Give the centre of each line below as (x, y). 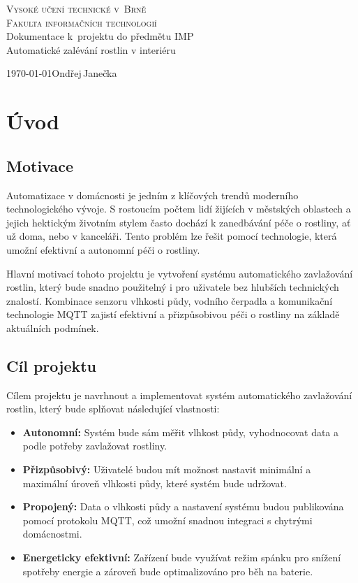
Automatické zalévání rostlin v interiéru (91, 49)
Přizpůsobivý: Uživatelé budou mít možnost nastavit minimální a (167, 469)
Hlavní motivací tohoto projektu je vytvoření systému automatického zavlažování (180, 273)
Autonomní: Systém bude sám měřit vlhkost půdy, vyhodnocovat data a (181, 432)
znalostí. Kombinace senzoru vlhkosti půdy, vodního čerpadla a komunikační (170, 300)
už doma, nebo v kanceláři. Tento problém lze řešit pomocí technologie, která (172, 236)
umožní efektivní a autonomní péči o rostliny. (103, 249)
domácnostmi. (52, 534)
